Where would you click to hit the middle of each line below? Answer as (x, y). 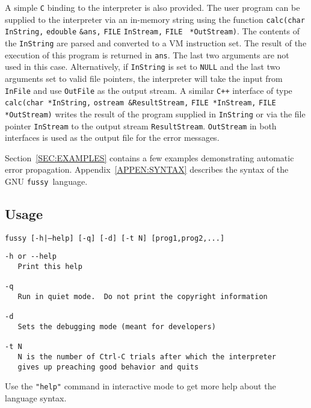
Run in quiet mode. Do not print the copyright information (143, 297)
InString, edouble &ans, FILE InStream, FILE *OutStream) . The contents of (152, 31)
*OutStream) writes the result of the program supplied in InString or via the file (155, 113)
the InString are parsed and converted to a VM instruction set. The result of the (156, 42)
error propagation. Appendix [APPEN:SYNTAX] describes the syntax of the (147, 169)
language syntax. (36, 397)
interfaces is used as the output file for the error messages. (112, 138)
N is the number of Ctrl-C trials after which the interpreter (147, 357)
